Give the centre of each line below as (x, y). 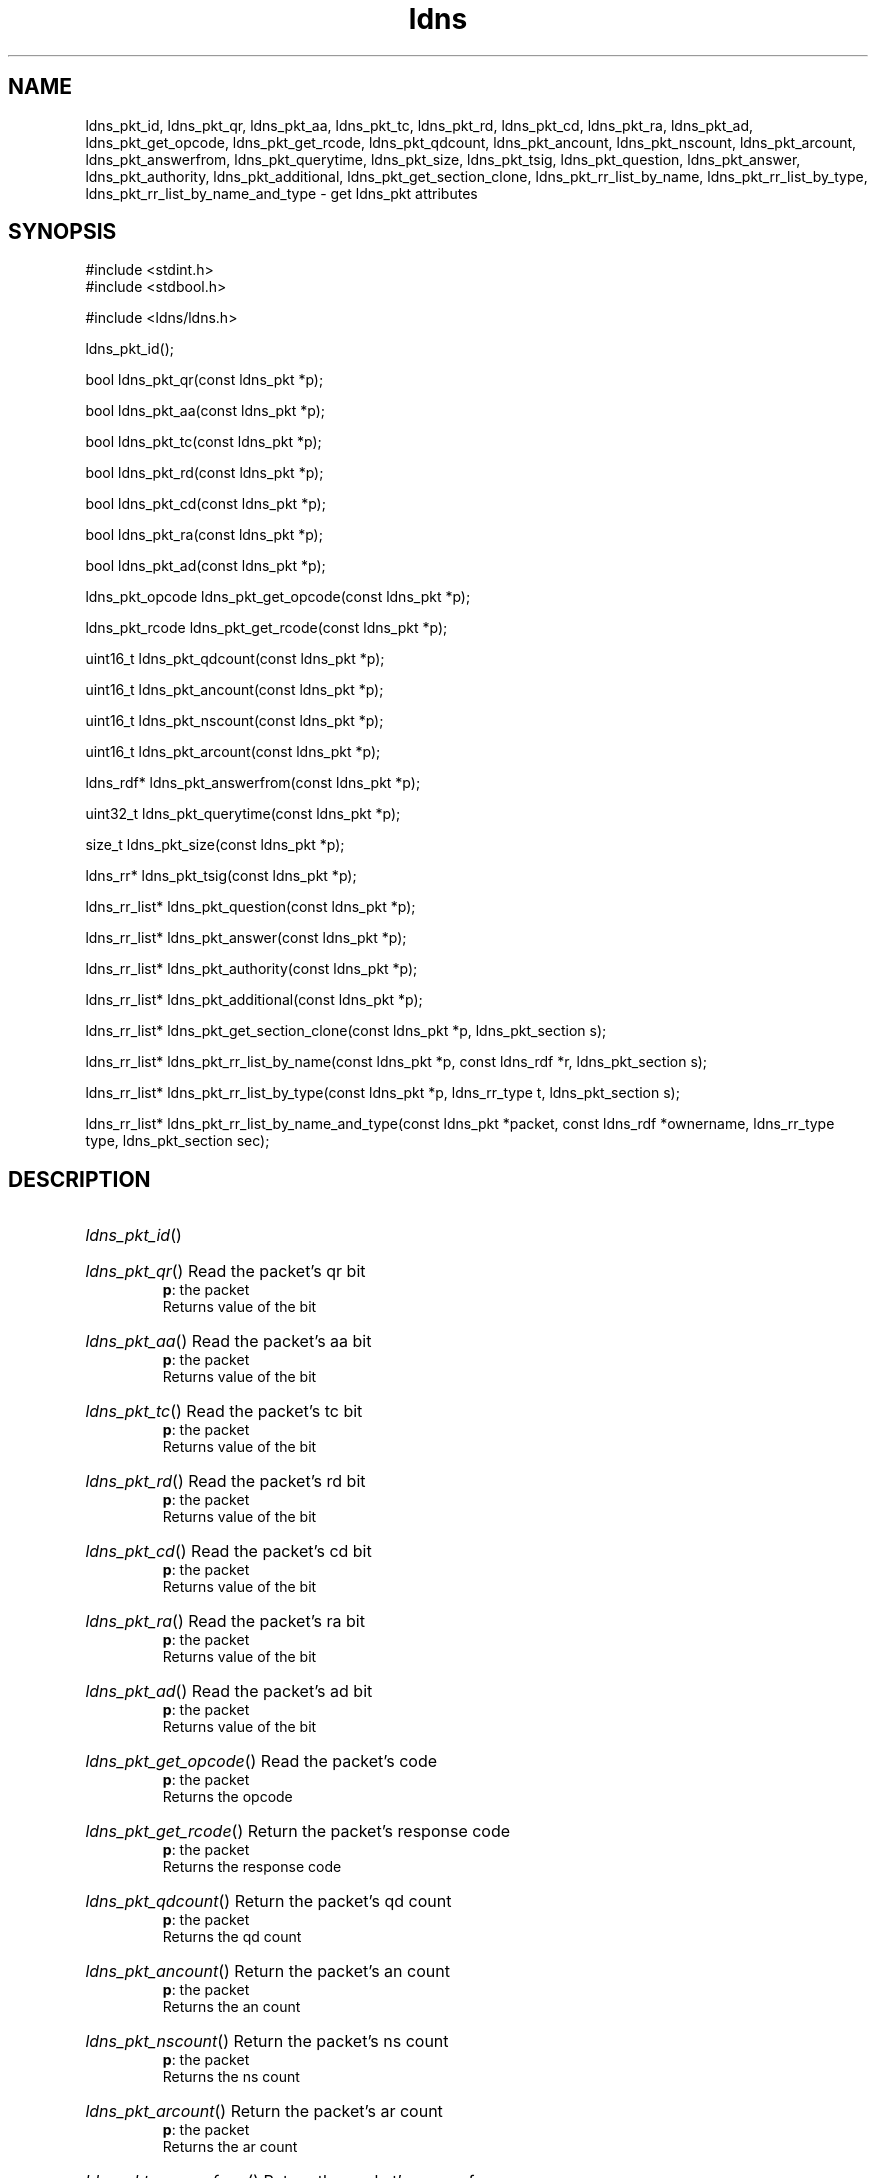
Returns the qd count (232, 1937)
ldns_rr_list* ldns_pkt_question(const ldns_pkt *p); (250, 907)
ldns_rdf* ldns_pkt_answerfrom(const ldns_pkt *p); (253, 783)
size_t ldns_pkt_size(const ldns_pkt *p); (215, 845)
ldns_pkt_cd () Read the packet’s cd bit (228, 1551)
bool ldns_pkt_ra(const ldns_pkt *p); (204, 535)
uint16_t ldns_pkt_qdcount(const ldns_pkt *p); (235, 659)
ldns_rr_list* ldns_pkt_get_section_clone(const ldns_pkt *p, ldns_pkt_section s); (346, 1031)
